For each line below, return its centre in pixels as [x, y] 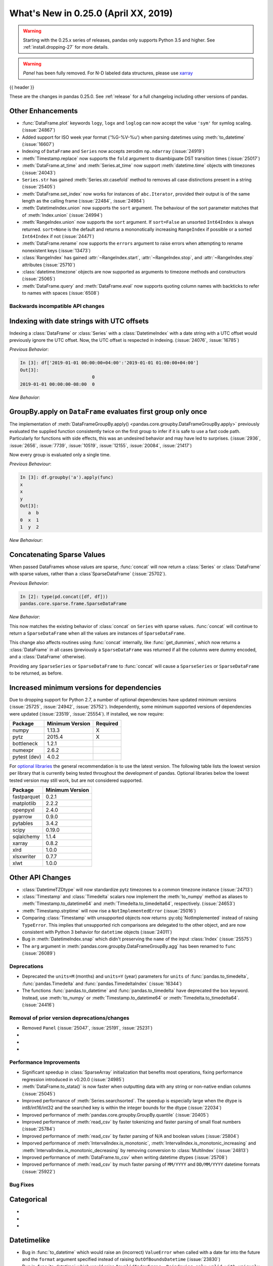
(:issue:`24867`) [39, 130]
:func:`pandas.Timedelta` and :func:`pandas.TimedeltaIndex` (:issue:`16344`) [102, 983]
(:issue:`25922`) [39, 1171]
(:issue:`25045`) [39, 1093]
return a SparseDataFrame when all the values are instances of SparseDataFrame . [97, 633]
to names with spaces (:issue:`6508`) [61, 293]
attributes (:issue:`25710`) [49, 265]
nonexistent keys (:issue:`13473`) [56, 250]
